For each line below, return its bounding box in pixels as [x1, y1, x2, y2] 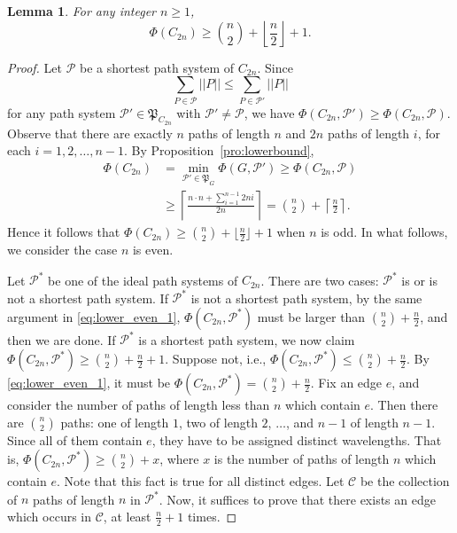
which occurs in [7, 506, 92, 525]
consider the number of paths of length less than [7, 396, 270, 414]
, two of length [178, 412, 258, 431]
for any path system [7, 103, 116, 121]
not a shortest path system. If [7, 288, 168, 307]
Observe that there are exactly [7, 123, 173, 142]
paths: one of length [60, 412, 169, 431]
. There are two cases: [260, 270, 379, 289]
